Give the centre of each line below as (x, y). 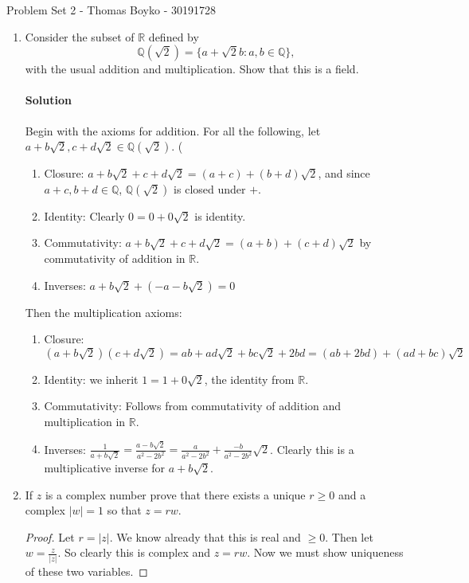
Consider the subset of (80, 36)
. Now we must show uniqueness (325, 552)
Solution (48, 100)
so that (124, 510)
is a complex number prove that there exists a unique (175, 494)
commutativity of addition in (115, 258)
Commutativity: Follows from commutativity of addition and (193, 406)
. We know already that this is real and (205, 536)
